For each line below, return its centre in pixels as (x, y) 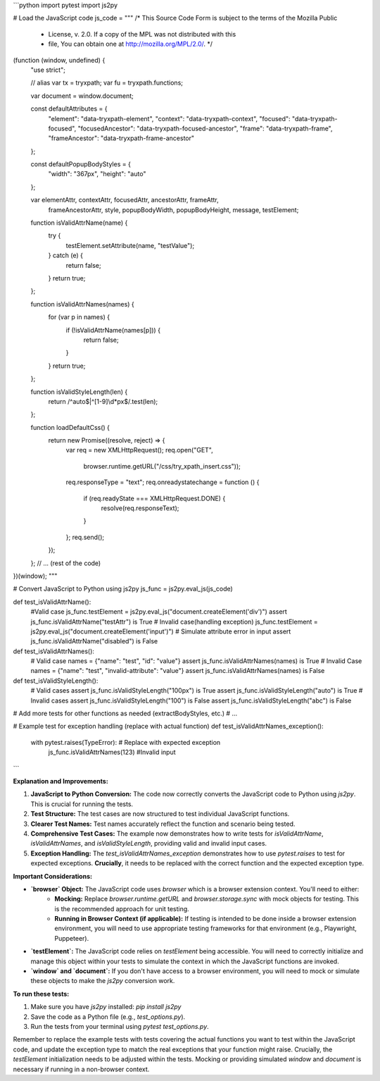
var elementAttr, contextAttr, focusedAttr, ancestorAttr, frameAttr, (125, 200)
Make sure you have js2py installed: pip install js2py (106, 1007)
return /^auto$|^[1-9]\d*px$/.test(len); (103, 401)
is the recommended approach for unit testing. (122, 908)
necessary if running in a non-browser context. (81, 1069)
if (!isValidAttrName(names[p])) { (113, 330)
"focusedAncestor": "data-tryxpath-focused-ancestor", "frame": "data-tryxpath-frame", (205, 128)
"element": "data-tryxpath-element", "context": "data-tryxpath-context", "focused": (170, 118)
